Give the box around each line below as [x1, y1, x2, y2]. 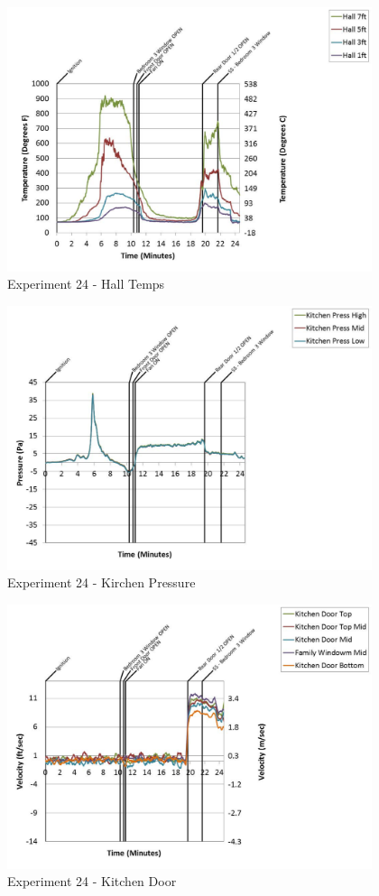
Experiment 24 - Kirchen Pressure [7, 573, 196, 592]
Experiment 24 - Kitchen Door [7, 872, 177, 891]
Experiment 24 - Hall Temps [7, 274, 165, 293]
